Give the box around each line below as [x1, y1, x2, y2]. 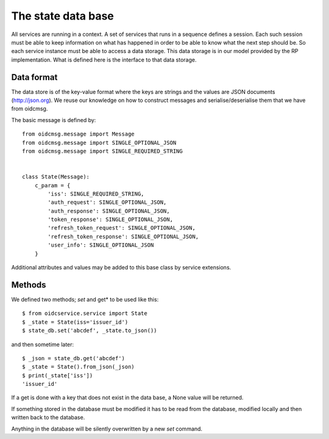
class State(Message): [22, 173, 90, 180]
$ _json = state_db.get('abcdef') [22, 355, 125, 361]
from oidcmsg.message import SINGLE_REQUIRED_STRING [22, 147, 183, 154]
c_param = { [34, 182, 71, 189]
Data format [11, 72, 58, 82]
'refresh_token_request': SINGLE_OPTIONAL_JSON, [48, 225, 196, 231]
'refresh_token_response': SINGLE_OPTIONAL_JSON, [48, 233, 199, 240]
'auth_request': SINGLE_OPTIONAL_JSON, [48, 199, 167, 206]
